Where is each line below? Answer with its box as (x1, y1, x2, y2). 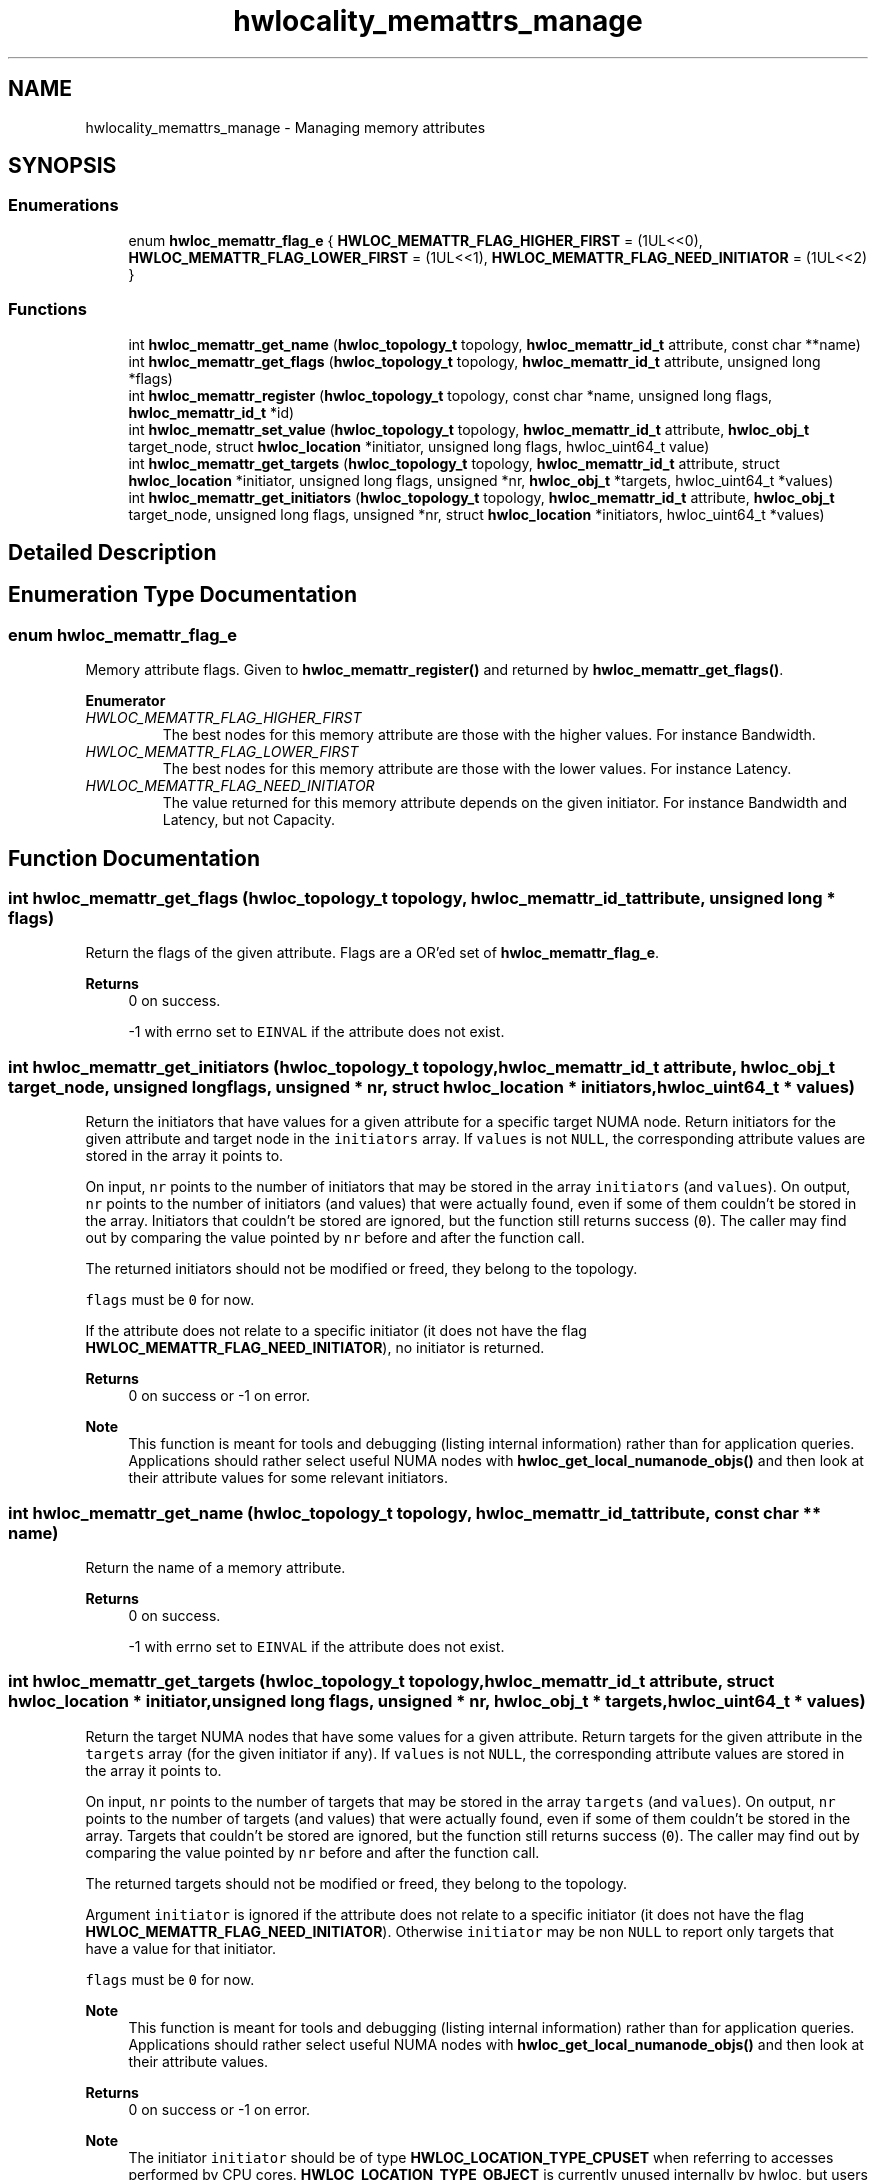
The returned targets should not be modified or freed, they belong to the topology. (85, 1874, 628, 1892)
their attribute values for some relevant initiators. (128, 1469, 448, 1487)
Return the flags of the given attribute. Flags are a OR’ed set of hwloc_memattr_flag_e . (85, 944, 660, 962)
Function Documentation (8, 845, 260, 871)
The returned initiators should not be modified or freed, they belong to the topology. (85, 1260, 638, 1278)
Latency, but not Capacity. (162, 811, 336, 829)
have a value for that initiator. (85, 1939, 277, 1957)
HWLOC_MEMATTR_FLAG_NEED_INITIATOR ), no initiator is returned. (85, 1339, 545, 1357)
